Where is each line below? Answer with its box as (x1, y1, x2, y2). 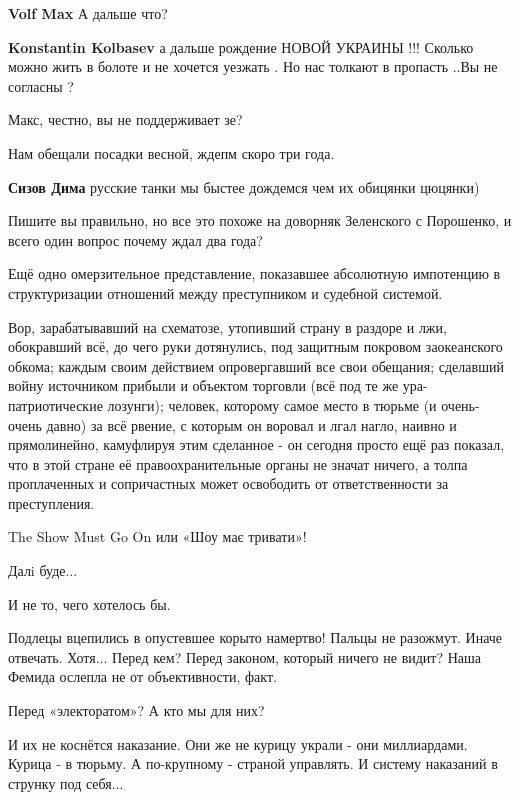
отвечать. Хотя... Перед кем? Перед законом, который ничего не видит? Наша (8, 646, 482, 667)
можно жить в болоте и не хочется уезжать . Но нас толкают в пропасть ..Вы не (8, 56, 498, 77)
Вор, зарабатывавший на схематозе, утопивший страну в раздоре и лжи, (8, 316, 447, 337)
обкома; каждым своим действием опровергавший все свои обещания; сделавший (8, 355, 504, 376)
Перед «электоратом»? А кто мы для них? (8, 700, 265, 721)
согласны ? (8, 75, 74, 96)
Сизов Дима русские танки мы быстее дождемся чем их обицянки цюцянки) (8, 176, 480, 197)
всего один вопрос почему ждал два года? (8, 229, 263, 250)
